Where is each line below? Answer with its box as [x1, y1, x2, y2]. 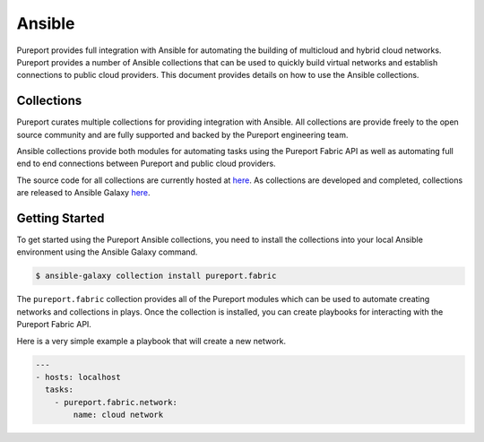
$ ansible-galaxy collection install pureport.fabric [35, 271, 277, 282]
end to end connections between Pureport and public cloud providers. [16, 158, 277, 169]
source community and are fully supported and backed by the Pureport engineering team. [16, 129, 349, 140]
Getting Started [16, 211, 105, 226]
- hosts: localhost [35, 372, 121, 382]
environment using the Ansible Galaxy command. [16, 247, 198, 257]
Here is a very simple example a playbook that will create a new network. [16, 335, 287, 346]
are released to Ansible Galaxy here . [16, 187, 151, 198]
